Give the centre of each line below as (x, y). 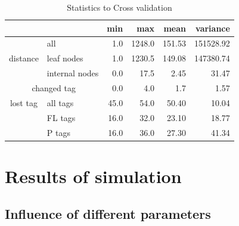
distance (24, 58)
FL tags (61, 117)
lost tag (24, 102)
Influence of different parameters (108, 214)
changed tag (54, 87)
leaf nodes (65, 58)
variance (213, 28)
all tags (60, 102)
